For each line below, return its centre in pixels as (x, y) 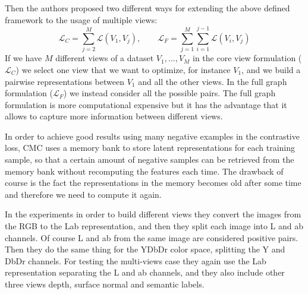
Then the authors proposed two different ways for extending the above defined (147, 8)
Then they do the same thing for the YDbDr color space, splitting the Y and (145, 249)
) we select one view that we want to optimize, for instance (123, 69)
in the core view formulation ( (247, 58)
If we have (23, 58)
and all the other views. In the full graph (213, 81)
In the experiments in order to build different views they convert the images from (153, 214)
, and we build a (271, 69)
